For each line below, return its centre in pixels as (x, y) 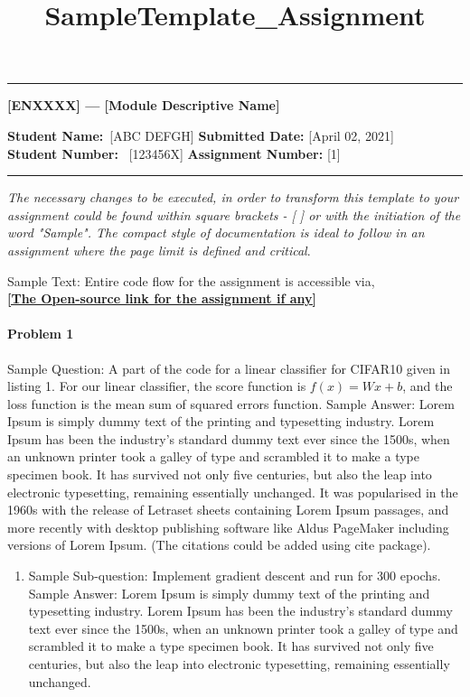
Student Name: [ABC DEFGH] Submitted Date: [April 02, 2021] (201, 135)
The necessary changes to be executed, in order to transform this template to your (233, 197)
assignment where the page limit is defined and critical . (159, 250)
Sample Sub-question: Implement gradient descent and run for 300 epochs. (235, 576)
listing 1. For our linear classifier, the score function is (157, 386)
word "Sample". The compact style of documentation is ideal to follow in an (216, 232)
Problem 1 (41, 334)
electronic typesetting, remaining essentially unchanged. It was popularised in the (233, 492)
